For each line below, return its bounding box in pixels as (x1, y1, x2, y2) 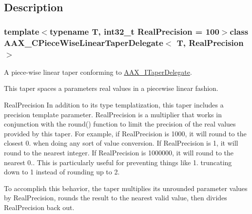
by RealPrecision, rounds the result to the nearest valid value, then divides (4, 193, 227, 203)
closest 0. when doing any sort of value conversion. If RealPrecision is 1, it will (4, 138, 238, 148)
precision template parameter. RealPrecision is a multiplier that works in (4, 109, 222, 119)
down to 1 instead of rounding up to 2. (4, 167, 120, 177)
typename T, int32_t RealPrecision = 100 (49, 25, 219, 37)
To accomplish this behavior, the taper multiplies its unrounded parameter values (4, 183, 248, 193)
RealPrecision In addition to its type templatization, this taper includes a (4, 100, 224, 110)
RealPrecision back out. (4, 202, 75, 212)
